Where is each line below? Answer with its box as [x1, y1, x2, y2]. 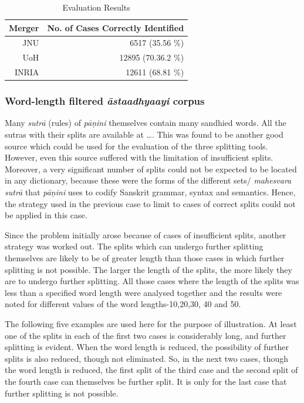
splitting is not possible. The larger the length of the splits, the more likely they [5, 263, 292, 275]
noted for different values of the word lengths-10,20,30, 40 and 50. [5, 298, 241, 310]
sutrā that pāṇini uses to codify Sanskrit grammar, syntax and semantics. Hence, [5, 186, 296, 198]
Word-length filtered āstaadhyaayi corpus [5, 94, 205, 108]
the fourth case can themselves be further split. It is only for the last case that [5, 375, 287, 387]
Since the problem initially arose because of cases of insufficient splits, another [5, 228, 286, 241]
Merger [9, 21, 39, 34]
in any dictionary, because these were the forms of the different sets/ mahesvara [5, 174, 292, 186]
